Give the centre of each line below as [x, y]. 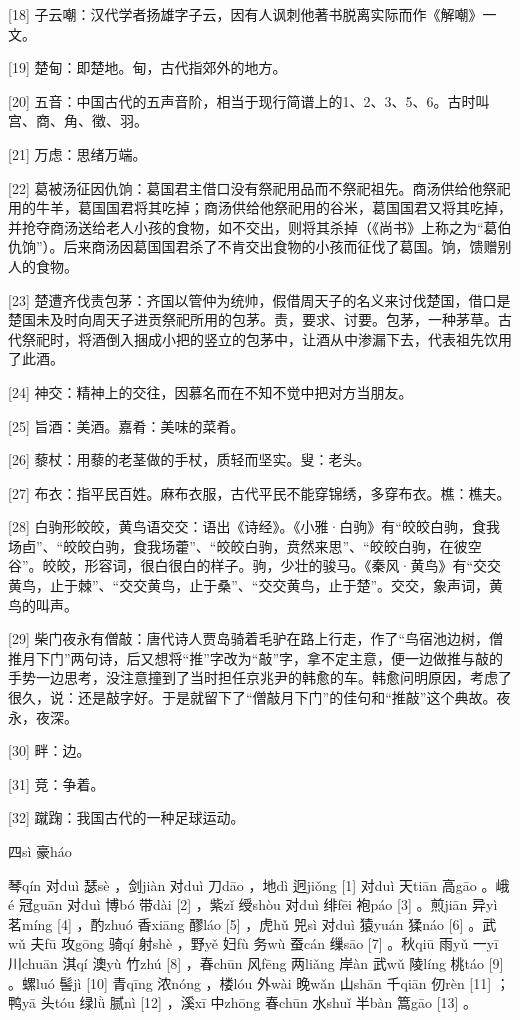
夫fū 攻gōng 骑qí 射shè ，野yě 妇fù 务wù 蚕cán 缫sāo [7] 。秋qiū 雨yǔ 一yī [264, 943]
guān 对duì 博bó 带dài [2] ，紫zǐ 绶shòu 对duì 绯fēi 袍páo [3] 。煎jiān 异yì [265, 904]
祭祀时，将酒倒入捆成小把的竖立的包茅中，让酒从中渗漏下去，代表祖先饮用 [266, 338]
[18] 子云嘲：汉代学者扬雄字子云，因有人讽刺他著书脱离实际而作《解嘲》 [245, 14]
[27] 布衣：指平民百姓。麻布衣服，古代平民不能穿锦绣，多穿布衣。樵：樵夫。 [259, 492]
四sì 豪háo [40, 851]
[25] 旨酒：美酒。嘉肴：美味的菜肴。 [126, 425]
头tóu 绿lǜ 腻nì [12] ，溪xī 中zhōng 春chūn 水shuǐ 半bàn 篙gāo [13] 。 [259, 1002]
